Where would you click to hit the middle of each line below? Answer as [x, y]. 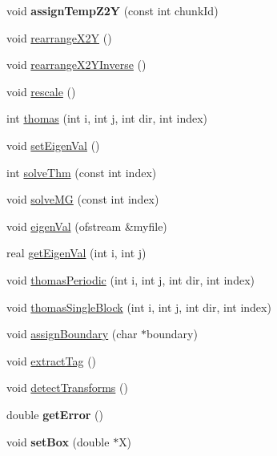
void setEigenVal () [53, 145]
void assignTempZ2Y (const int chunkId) [112, 10]
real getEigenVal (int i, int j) [76, 253]
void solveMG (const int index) [83, 199]
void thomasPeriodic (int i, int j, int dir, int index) [130, 279]
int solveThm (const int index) [82, 172]
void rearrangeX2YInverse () [76, 65]
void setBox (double [58, 441]
